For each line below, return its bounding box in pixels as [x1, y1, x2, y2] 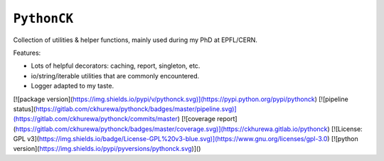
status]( [13, 104, 36, 113]
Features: [13, 48, 41, 57]
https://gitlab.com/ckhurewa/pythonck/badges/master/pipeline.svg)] [36, 104, 238, 113]
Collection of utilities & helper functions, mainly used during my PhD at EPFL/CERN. [13, 36, 257, 44]
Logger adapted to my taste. [31, 82, 114, 90]
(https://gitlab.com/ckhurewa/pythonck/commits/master [13, 115, 178, 123]
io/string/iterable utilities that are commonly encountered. [31, 71, 200, 80]
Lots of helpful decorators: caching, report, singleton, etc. [31, 61, 201, 71]
